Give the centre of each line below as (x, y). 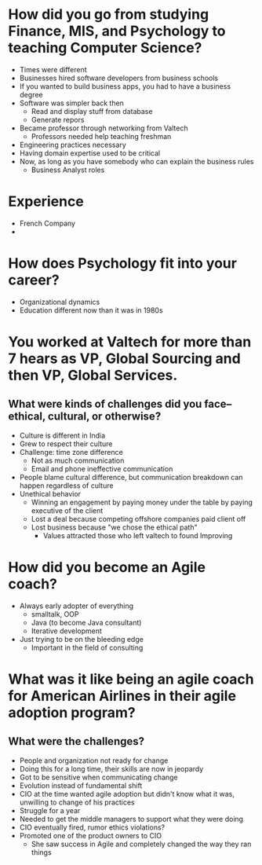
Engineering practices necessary (73, 145)
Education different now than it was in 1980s (91, 310)
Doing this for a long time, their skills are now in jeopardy (111, 768)
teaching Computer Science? (105, 48)
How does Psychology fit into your (123, 264)
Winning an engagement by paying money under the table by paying (142, 502)
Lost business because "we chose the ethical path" (114, 527)
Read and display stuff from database (92, 111)
